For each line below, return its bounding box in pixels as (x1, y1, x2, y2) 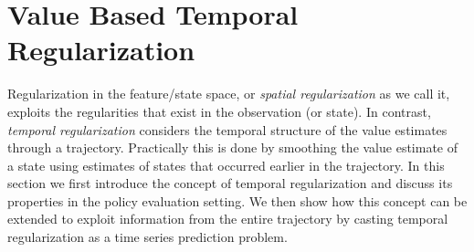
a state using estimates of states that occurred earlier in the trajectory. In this (7, 155, 445, 174)
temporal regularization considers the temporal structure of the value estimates (7, 120, 448, 139)
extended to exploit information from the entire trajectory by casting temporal (7, 209, 448, 228)
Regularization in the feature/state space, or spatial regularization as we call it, (7, 84, 450, 103)
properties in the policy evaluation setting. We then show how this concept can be (7, 191, 468, 210)
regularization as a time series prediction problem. (7, 227, 288, 247)
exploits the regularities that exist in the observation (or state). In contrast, (7, 101, 431, 121)
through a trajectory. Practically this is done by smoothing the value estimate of (7, 138, 458, 157)
